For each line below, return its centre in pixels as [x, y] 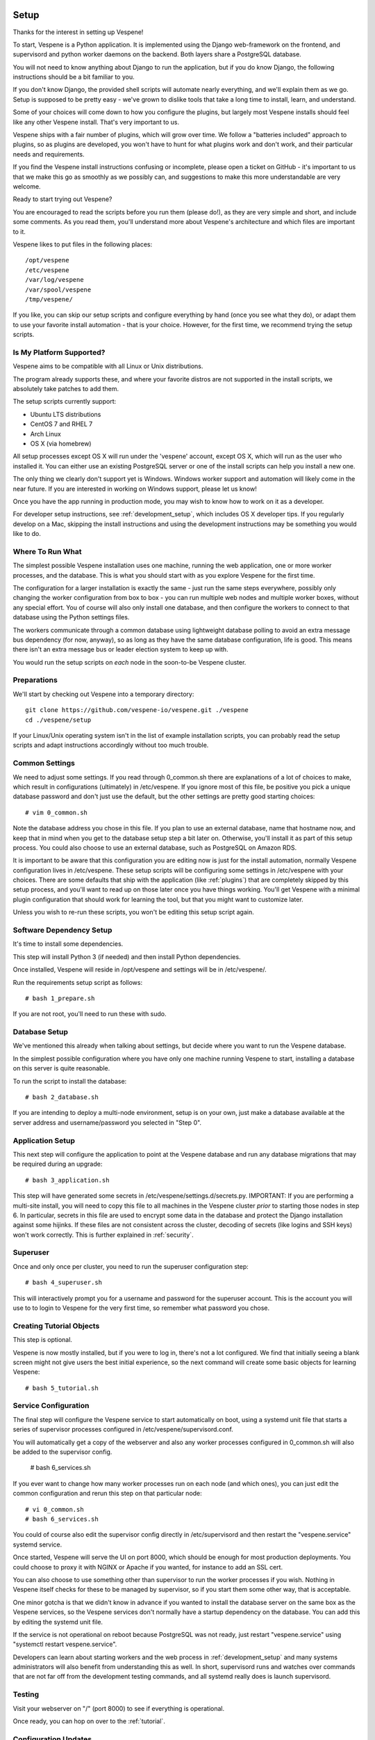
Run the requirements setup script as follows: [77, 982]
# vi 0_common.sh [55, 1509]
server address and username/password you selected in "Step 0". [107, 1122]
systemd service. [37, 1544]
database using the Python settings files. [71, 617]
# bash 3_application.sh [67, 1180]
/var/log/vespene [55, 280]
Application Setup [44, 1140]
